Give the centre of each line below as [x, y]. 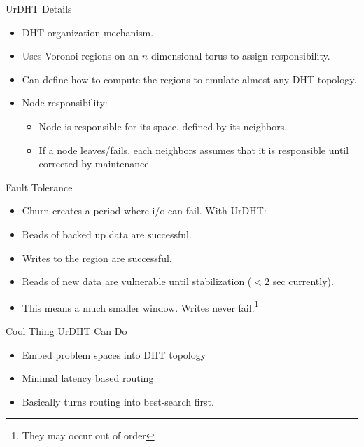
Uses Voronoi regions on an [80, 56]
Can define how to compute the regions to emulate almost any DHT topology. [189, 79]
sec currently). [303, 281]
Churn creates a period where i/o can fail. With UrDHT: [144, 211]
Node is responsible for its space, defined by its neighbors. [163, 126]
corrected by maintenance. [95, 164]
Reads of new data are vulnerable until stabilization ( [137, 281]
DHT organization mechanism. [88, 32]
